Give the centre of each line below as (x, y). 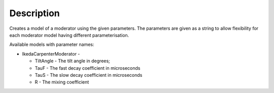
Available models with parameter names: (52, 44)
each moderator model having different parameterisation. (69, 35)
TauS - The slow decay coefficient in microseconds (89, 75)
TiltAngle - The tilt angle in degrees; (72, 61)
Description (35, 13)
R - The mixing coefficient (62, 82)
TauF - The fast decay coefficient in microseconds (88, 68)
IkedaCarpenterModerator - (51, 54)
